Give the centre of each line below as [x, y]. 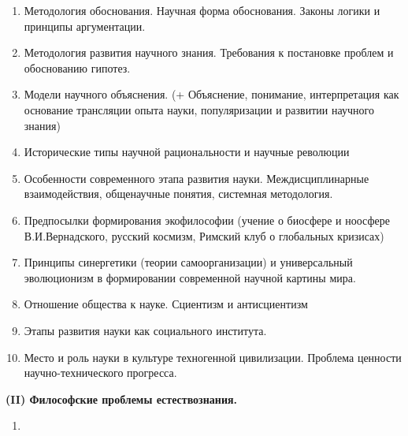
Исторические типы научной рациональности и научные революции [187, 152]
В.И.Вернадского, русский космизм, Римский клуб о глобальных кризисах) [204, 235]
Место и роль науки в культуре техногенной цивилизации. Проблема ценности [213, 357]
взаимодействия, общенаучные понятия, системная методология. [178, 194]
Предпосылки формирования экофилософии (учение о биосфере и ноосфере [207, 220]
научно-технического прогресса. [100, 373]
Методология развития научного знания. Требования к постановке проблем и [209, 52]
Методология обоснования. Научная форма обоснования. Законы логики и [202, 10]
